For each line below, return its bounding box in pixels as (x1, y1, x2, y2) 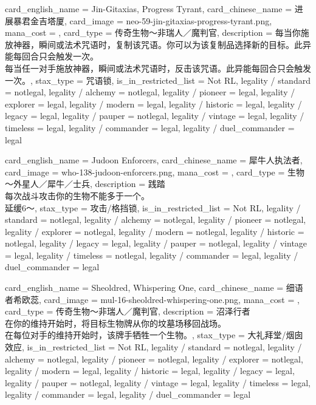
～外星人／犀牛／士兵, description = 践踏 (5, 177, 165, 190)
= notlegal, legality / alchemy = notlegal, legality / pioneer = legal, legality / (5, 86, 295, 98)
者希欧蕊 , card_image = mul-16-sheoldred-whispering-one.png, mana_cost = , (5, 293, 300, 305)
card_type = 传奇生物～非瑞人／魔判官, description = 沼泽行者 (5, 305, 250, 318)
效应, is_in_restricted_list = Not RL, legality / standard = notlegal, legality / (5, 341, 302, 353)
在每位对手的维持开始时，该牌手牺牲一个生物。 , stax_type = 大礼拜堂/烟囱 (5, 328, 303, 341)
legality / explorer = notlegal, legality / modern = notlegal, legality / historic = (5, 225, 304, 237)
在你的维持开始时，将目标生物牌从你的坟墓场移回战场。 (5, 316, 226, 329)
